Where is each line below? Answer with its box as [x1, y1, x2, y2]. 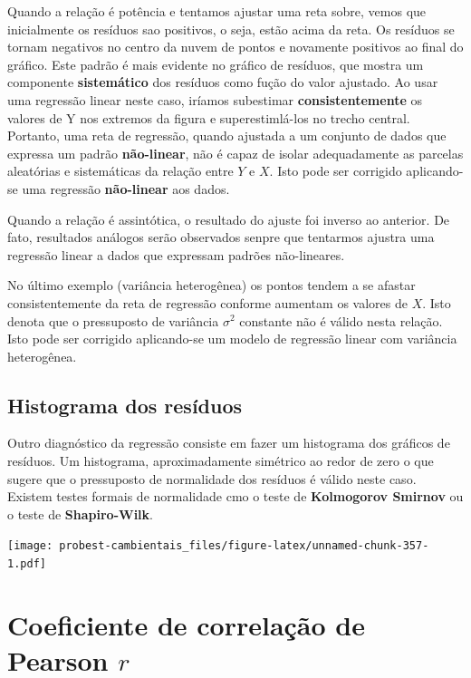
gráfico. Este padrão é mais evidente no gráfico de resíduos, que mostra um [7, 54, 424, 73]
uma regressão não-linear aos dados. [22, 179, 230, 198]
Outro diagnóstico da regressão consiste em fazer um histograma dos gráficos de [7, 433, 450, 452]
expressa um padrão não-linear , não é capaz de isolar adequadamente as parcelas [7, 143, 464, 162]
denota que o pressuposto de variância [7, 311, 219, 330]
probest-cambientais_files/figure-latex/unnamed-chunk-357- [59, 539, 429, 553]
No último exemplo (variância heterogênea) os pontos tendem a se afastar [7, 276, 416, 295]
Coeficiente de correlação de [7, 605, 365, 643]
